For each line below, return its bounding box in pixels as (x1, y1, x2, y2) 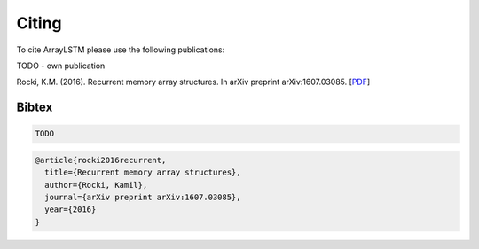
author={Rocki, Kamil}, (44, 180, 148, 190)
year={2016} (44, 205, 97, 214)
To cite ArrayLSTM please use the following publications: (16, 44, 225, 55)
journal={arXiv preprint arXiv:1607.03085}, (44, 192, 241, 203)
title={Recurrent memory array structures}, (44, 167, 241, 177)
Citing (16, 13, 62, 33)
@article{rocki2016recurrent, (35, 155, 167, 165)
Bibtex (16, 100, 53, 115)
